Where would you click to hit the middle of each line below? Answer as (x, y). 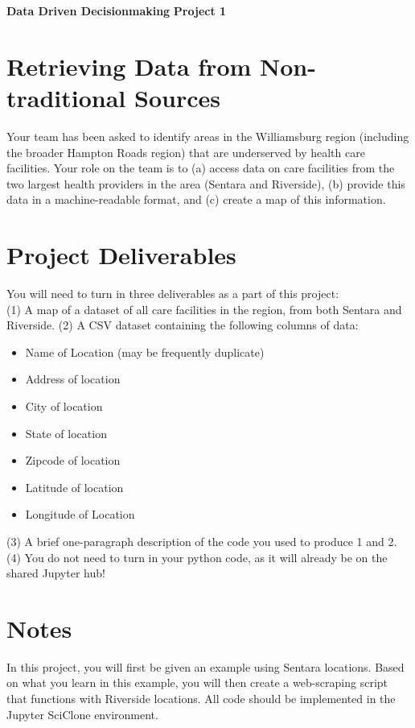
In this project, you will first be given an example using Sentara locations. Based (205, 666)
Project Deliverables (121, 255)
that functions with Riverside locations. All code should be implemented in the (201, 699)
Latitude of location (74, 487)
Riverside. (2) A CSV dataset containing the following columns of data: (183, 325)
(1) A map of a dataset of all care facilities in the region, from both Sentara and (204, 309)
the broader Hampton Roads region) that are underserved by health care (186, 152)
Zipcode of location (73, 460)
